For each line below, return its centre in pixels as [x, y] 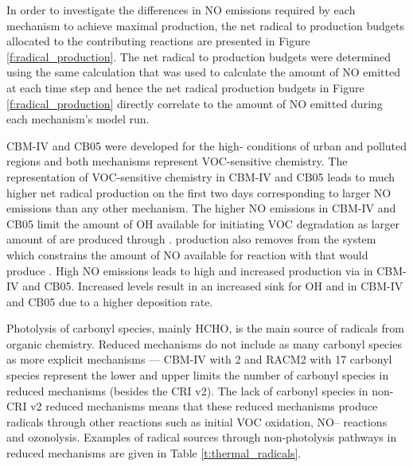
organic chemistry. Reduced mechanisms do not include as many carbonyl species [204, 343]
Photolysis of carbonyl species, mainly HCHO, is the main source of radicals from [205, 328]
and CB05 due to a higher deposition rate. [110, 301]
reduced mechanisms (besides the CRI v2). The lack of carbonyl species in [187, 390]
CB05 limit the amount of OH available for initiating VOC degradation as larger [203, 223]
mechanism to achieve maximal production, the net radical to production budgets [206, 25]
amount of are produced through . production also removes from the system [191, 239]
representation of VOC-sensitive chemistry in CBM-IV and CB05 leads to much [201, 176]
